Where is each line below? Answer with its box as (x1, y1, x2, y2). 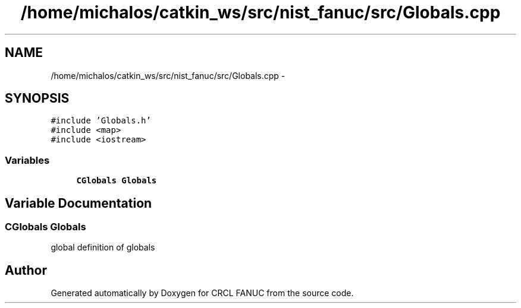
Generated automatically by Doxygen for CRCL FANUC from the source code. (51, 288, 354, 299)
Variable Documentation (5, 195, 152, 211)
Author (5, 262, 47, 278)
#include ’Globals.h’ (51, 116, 151, 126)
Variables (5, 154, 50, 166)
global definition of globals (51, 242, 155, 253)
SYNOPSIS (5, 91, 70, 106)
